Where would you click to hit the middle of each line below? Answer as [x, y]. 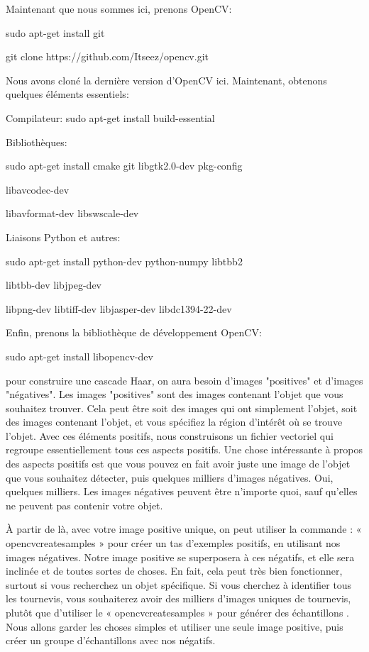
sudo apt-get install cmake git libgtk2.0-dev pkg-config [124, 166]
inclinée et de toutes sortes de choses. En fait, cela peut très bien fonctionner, [174, 571]
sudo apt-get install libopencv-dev [79, 356]
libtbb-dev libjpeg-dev [54, 285]
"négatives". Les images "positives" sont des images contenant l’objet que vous [175, 394]
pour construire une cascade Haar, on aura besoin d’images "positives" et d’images [184, 380]
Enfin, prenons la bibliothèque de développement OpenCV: [134, 332]
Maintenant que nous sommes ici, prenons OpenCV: [119, 9]
